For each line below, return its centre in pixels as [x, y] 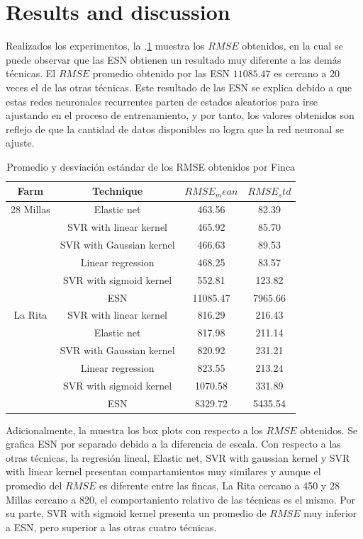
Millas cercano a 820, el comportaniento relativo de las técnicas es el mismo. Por [180, 499]
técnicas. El [31, 73]
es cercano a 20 [307, 73]
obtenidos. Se [329, 430]
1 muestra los [176, 46]
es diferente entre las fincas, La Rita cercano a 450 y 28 [219, 486]
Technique [118, 191]
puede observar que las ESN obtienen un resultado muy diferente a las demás [174, 59]
